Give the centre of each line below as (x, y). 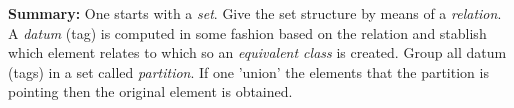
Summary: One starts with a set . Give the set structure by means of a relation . (255, 13)
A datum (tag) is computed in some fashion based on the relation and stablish (247, 32)
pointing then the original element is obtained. (150, 91)
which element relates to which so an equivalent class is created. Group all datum (257, 52)
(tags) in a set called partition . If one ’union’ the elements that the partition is (248, 71)
